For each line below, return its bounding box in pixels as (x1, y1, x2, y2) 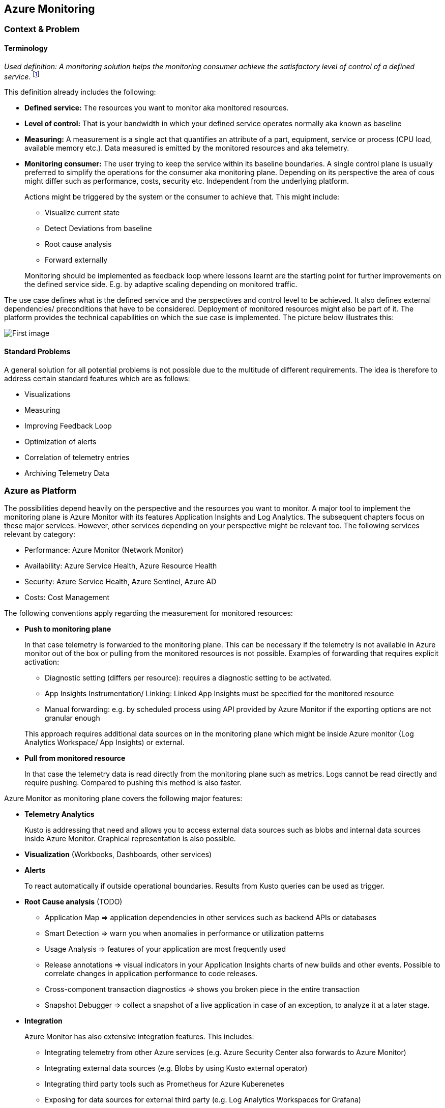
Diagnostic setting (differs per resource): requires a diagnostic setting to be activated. (45, 673, 332, 683)
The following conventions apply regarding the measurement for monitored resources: (4, 609, 293, 618)
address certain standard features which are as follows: (4, 374, 190, 383)
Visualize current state (45, 208, 120, 217)
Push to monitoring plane (24, 624, 111, 634)
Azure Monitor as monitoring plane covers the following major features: (4, 794, 243, 803)
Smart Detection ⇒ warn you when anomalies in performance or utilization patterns (45, 929, 324, 938)
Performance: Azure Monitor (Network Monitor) (24, 546, 184, 555)
